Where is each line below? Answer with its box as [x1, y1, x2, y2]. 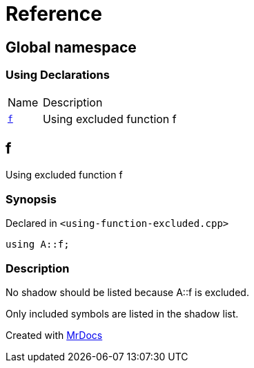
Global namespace [6, 38, 137, 56]
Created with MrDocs [6, 329, 103, 341]
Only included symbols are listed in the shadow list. [6, 307, 239, 320]
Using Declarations [6, 68, 110, 82]
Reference [6, 2, 102, 26]
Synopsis [6, 192, 57, 206]
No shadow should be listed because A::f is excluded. [6, 286, 249, 298]
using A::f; [6, 239, 70, 250]
